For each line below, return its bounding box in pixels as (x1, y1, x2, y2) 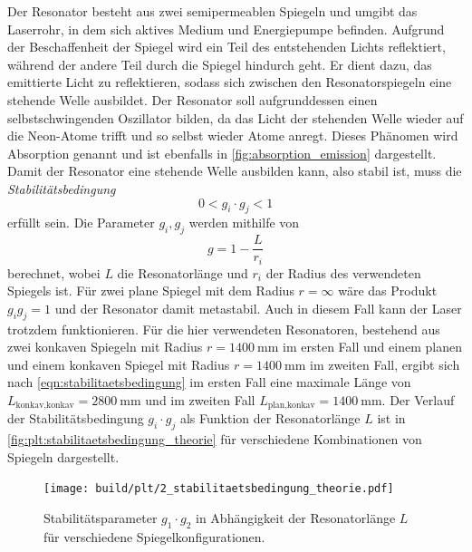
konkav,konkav (15, 401, 74, 411)
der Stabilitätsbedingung (7, 409, 144, 428)
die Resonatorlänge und (117, 263, 248, 282)
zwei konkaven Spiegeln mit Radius (7, 337, 203, 356)
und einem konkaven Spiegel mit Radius (7, 354, 230, 373)
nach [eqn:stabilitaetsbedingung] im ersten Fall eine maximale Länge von (7, 373, 411, 392)
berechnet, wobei (7, 263, 101, 282)
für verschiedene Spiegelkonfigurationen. (43, 527, 265, 546)
